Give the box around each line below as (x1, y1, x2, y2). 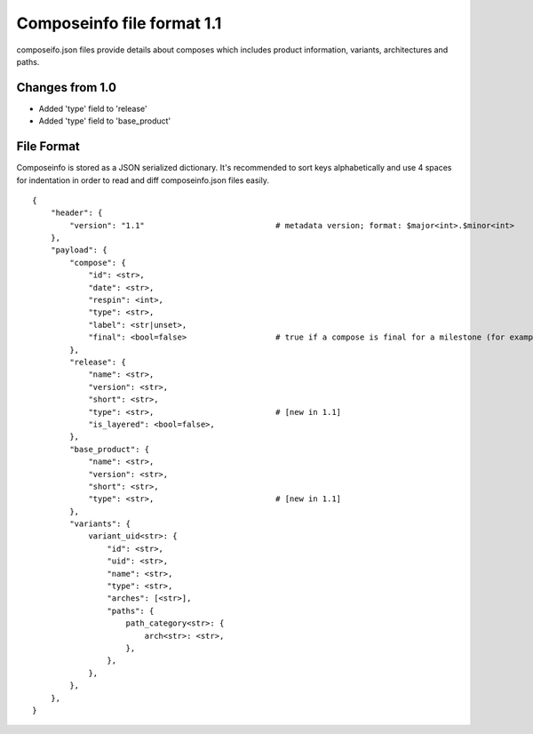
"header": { (50, 208, 103, 218)
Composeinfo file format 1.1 (16, 13, 222, 33)
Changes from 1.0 (16, 80, 117, 95)
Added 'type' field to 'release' (38, 103, 147, 114)
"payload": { (50, 245, 107, 255)
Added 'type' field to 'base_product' (38, 116, 171, 126)
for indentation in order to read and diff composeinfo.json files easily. (16, 174, 270, 186)
